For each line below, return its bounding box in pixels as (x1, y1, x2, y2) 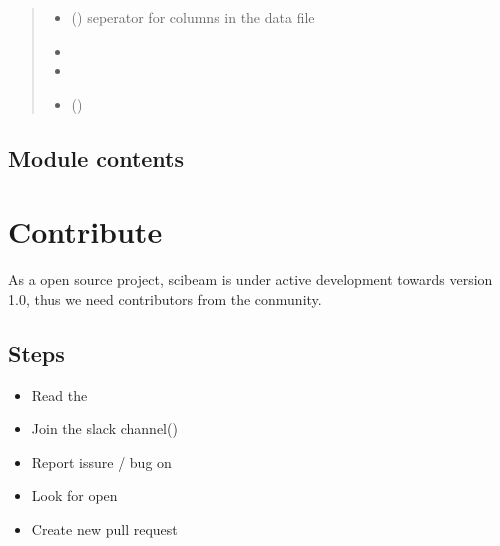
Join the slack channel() (31, 418, 178, 439)
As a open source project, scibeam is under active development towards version (8, 269, 493, 290)
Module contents (8, 142, 185, 173)
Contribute (8, 211, 163, 252)
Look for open (31, 485, 118, 506)
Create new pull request (31, 519, 178, 540)
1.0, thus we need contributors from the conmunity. (8, 288, 322, 309)
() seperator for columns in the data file (71, 7, 315, 27)
